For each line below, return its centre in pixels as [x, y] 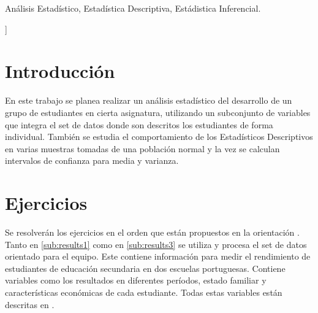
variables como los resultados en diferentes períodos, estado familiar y [136, 280]
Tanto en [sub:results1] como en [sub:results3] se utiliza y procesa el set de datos [156, 244]
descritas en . [30, 304]
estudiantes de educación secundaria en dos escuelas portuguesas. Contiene [145, 268]
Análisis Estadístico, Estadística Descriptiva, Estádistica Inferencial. [133, 8]
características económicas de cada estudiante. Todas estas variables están [144, 292]
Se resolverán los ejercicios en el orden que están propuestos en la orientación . [152, 232]
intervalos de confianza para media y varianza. [92, 160]
